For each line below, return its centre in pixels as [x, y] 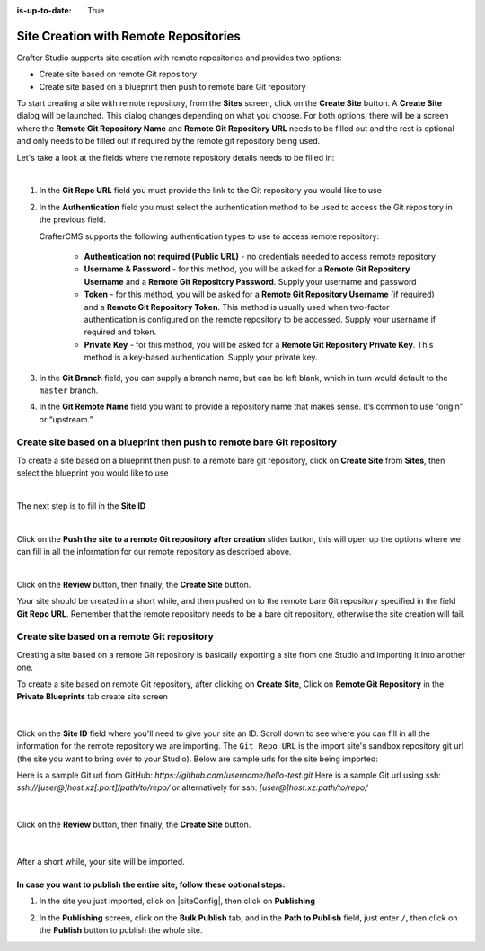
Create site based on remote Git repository [118, 74]
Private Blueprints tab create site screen [92, 697]
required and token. [120, 332]
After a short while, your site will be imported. [101, 861]
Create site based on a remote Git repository [115, 636]
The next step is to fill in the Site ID [81, 506]
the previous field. [73, 219]
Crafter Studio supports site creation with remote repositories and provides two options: [179, 58]
